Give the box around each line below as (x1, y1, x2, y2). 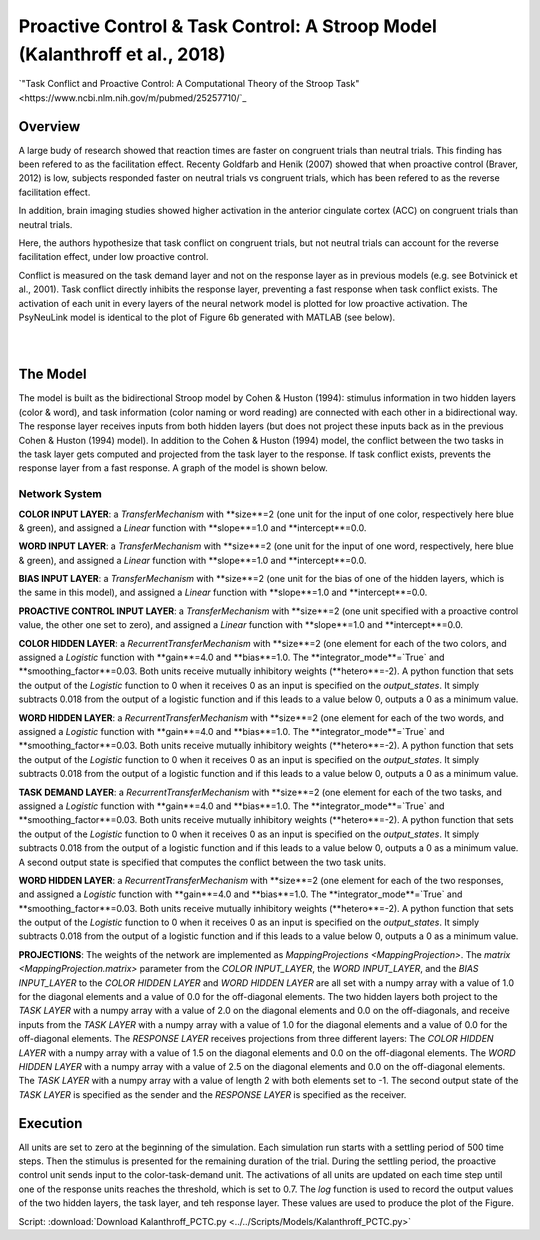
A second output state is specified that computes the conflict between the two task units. (18, 856, 387, 868)
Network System (18, 487, 102, 501)
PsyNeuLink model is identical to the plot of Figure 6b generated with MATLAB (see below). (18, 311, 396, 323)
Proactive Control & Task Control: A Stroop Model (18, 15, 437, 37)
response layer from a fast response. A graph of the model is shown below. (18, 462, 329, 474)
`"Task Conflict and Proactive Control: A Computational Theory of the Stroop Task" (18, 78, 360, 90)
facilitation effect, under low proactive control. (18, 251, 209, 263)
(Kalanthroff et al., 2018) (18, 43, 226, 65)
